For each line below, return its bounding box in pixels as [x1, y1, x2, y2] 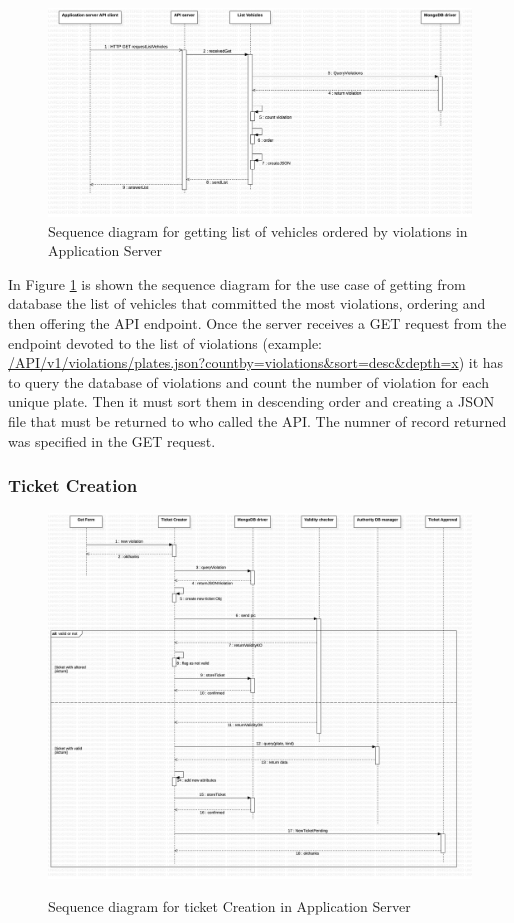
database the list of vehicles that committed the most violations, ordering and [8, 293, 486, 314]
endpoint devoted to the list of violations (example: [8, 332, 323, 353]
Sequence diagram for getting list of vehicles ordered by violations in [48, 220, 468, 241]
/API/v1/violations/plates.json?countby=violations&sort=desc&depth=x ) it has [8, 352, 504, 373]
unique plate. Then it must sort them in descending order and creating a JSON [8, 391, 495, 412]
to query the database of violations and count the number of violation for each [8, 371, 489, 392]
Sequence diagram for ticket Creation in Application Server [48, 896, 411, 917]
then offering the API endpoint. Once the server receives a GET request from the [8, 313, 507, 334]
